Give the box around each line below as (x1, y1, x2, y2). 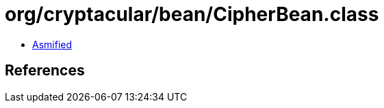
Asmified (32, 38, 73, 50)
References (5, 62, 85, 79)
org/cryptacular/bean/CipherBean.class (5, 3, 379, 26)
